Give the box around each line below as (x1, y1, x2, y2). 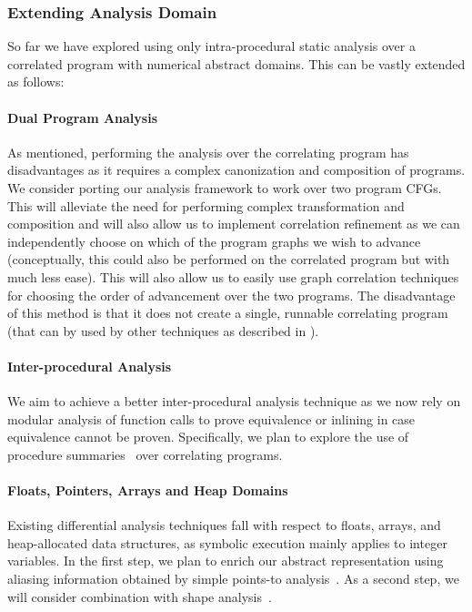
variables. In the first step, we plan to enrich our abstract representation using (7, 551, 444, 570)
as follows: (7, 72, 65, 91)
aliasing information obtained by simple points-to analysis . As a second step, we (7, 569, 459, 588)
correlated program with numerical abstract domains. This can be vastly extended (7, 54, 466, 73)
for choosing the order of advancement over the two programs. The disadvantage (7, 285, 456, 304)
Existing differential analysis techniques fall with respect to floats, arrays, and (7, 515, 441, 535)
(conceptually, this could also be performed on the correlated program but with (7, 250, 450, 269)
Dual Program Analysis (7, 107, 158, 127)
